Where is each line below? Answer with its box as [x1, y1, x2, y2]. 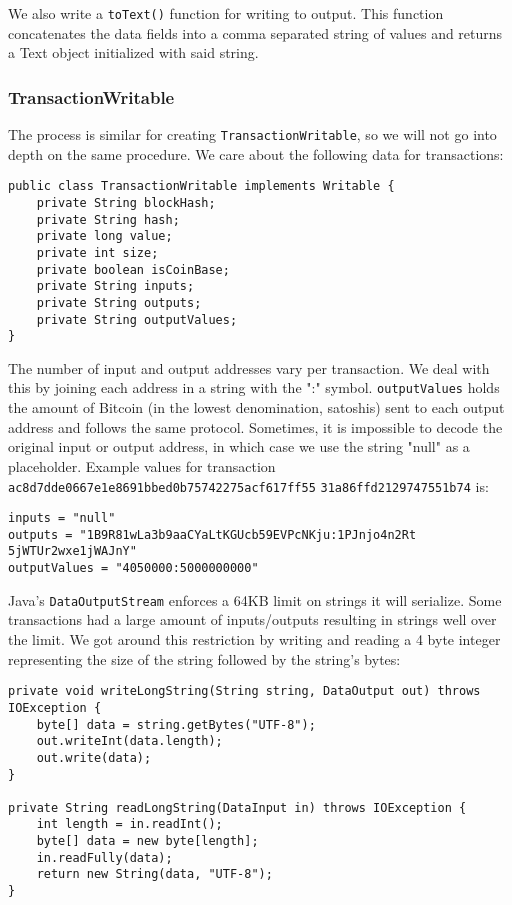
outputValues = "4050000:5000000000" [8, 561, 259, 576]
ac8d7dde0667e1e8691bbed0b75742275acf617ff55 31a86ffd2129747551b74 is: [8, 475, 489, 496]
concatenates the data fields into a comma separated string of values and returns [8, 22, 503, 43]
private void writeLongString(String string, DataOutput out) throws [8, 684, 481, 699]
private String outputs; [36, 295, 202, 310]
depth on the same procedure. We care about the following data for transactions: [8, 143, 504, 164]
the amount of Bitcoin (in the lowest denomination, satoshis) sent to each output [8, 397, 505, 418]
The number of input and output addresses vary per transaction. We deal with [8, 357, 490, 378]
